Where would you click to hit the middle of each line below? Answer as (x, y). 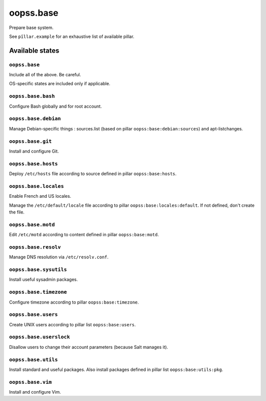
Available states (34, 50)
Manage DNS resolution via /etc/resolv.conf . (59, 257)
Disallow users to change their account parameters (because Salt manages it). (89, 347)
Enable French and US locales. (40, 196)
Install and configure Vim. (35, 392)
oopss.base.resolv (35, 247)
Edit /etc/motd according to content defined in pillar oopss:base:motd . (84, 235)
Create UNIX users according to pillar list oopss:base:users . (72, 324)
